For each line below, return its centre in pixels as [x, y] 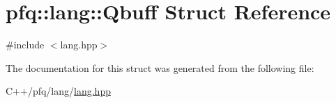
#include [25, 45]
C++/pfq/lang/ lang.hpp [58, 91]
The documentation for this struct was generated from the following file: [160, 67]
